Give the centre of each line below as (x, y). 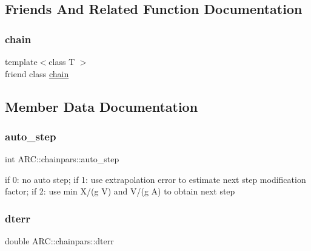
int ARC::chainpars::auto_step (62, 159)
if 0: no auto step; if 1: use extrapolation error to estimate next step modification (155, 179)
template (21, 61)
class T (62, 61)
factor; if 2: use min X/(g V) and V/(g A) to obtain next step (120, 191)
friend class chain (37, 73)
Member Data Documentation (102, 106)
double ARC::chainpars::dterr (59, 241)
